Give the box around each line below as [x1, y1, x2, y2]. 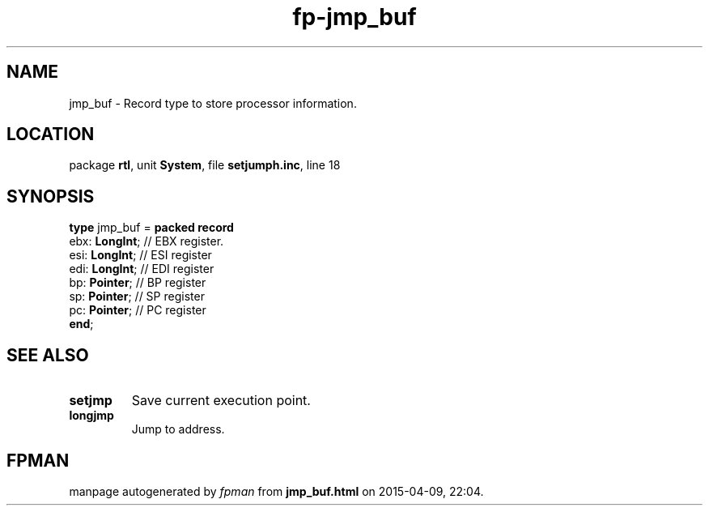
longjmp [69, 408, 114, 423]
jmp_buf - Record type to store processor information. [69, 96, 357, 110]
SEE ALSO [6, 344, 89, 365]
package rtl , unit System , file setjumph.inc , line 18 [69, 158, 341, 173]
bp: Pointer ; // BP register [69, 275, 206, 290]
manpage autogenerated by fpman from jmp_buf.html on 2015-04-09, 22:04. [69, 484, 484, 498]
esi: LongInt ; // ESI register [69, 248, 212, 262]
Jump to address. [131, 422, 225, 437]
